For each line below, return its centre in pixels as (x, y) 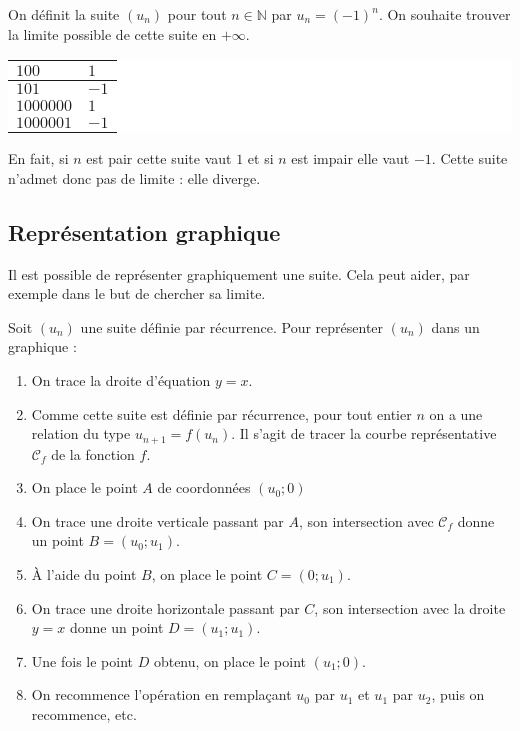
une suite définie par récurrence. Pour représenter (232, 326)
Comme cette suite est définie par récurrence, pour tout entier (221, 413)
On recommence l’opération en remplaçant (161, 694)
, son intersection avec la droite (410, 607)
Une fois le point (82, 660)
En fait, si (38, 158)
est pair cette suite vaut (159, 158)
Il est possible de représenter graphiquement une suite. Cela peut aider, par (239, 273)
